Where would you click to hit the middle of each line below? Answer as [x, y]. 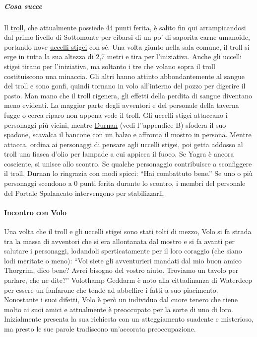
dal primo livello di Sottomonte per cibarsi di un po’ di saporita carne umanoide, [127, 37]
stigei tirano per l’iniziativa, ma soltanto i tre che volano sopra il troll [110, 66]
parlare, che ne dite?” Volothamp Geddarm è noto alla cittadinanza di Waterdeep [128, 280]
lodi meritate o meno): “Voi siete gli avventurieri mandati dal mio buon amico [123, 260]
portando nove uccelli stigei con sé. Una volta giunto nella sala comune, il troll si [127, 46]
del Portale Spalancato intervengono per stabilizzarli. [85, 193]
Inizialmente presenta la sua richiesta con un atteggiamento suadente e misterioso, [129, 319]
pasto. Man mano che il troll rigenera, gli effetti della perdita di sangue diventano [128, 95]
